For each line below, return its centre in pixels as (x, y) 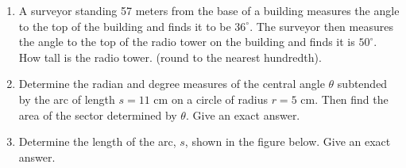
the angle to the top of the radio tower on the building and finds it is (187, 42)
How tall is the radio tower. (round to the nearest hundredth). (170, 57)
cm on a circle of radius (211, 99)
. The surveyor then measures (321, 26)
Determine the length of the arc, (97, 141)
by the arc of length (67, 99)
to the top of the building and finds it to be (125, 26)
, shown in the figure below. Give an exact (288, 141)
